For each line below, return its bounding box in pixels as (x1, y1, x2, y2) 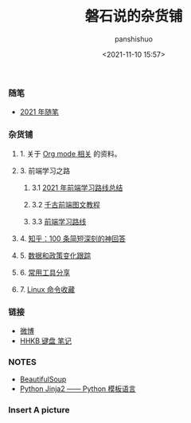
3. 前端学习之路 (19, 165, 71, 176)
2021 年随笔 (19, 107, 60, 117)
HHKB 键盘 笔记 (19, 336, 72, 346)
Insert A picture (8, 405, 70, 416)
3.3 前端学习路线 (31, 216, 87, 226)
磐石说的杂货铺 (84, 7, 183, 26)
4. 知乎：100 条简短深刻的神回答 (19, 233, 126, 243)
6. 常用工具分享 (19, 267, 70, 277)
